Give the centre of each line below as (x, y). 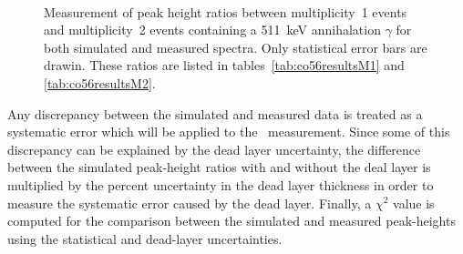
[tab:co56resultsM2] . (100, 82)
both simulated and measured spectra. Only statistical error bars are (236, 47)
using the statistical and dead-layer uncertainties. (145, 238)
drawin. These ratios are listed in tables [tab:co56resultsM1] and (224, 65)
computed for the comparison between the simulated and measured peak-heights (231, 221)
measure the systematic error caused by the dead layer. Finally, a (190, 203)
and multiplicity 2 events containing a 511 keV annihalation (212, 30)
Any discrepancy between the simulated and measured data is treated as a (215, 113)
